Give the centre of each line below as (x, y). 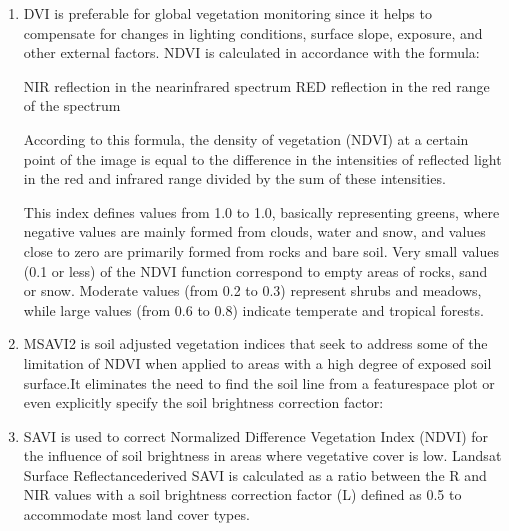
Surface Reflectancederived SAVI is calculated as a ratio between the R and (255, 474)
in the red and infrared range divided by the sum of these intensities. (234, 178)
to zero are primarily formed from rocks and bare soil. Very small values (278, 250)
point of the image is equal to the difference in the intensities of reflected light (262, 158)
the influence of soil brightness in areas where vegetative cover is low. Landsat (262, 455)
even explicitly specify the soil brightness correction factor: (203, 402)
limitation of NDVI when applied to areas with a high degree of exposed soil (257, 362)
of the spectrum (72, 105)
